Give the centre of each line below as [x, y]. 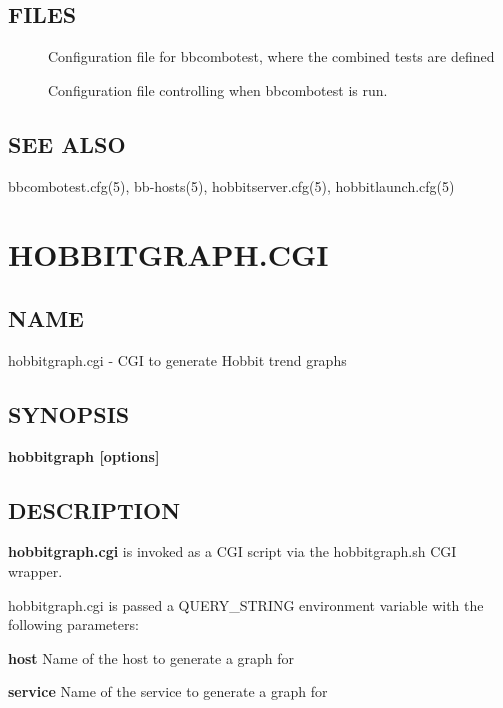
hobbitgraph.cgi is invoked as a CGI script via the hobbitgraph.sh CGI [232, 551]
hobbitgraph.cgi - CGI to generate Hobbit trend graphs [177, 359]
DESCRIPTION [94, 509]
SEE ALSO [67, 143]
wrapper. [35, 570]
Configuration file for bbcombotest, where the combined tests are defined [271, 56]
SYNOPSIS [69, 413]
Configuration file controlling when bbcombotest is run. [218, 89]
